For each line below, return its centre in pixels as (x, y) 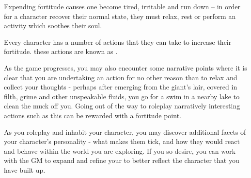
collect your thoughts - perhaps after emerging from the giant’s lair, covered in (121, 87)
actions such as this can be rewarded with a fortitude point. (93, 115)
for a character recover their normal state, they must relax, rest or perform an (120, 16)
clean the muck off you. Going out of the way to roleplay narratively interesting (122, 106)
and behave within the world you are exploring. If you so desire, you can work (120, 151)
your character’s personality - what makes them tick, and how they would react (122, 141)
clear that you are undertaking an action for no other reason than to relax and (121, 77)
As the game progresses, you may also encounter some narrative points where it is (125, 67)
